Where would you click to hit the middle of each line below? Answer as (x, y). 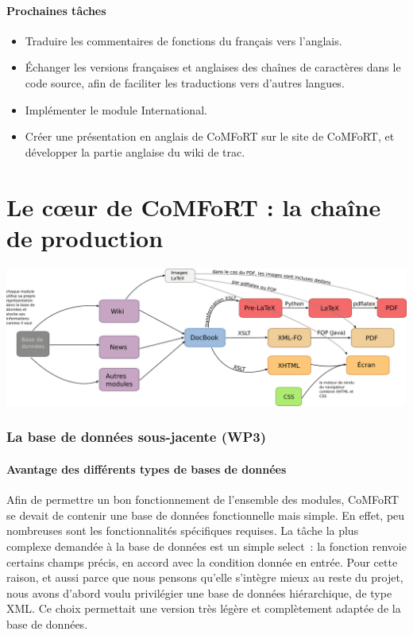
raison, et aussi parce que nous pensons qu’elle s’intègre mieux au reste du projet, (205, 577)
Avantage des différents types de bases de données (147, 469)
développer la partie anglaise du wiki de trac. (135, 151)
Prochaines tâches (56, 10)
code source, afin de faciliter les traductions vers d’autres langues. (185, 82)
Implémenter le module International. (116, 109)
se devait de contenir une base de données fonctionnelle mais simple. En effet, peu (206, 515)
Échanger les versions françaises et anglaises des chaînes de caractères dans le (213, 67)
